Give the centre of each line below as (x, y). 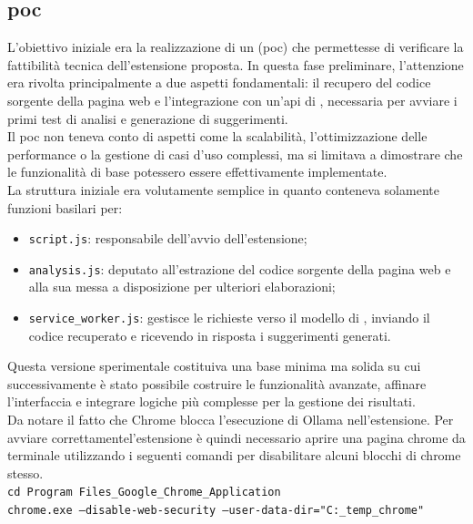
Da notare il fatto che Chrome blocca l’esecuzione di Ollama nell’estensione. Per (231, 420)
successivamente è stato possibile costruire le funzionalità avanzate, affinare (217, 383)
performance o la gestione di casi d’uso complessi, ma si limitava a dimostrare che (235, 154)
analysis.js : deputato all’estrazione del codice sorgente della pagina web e (240, 268)
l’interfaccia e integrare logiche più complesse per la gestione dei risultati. (211, 401)
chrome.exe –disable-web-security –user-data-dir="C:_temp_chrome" (216, 511)
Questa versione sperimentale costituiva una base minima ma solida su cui (214, 366)
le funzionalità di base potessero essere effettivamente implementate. (197, 172)
